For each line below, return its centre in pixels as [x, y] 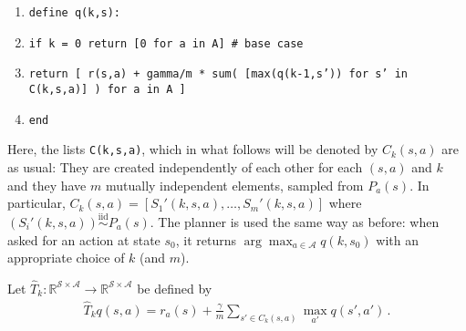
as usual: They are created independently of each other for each [185, 166]
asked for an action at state [84, 239]
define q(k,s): [75, 13]
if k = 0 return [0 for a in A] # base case [166, 43]
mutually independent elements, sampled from [234, 185]
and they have [47, 185]
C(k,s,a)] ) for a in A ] [107, 89]
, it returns [206, 239]
